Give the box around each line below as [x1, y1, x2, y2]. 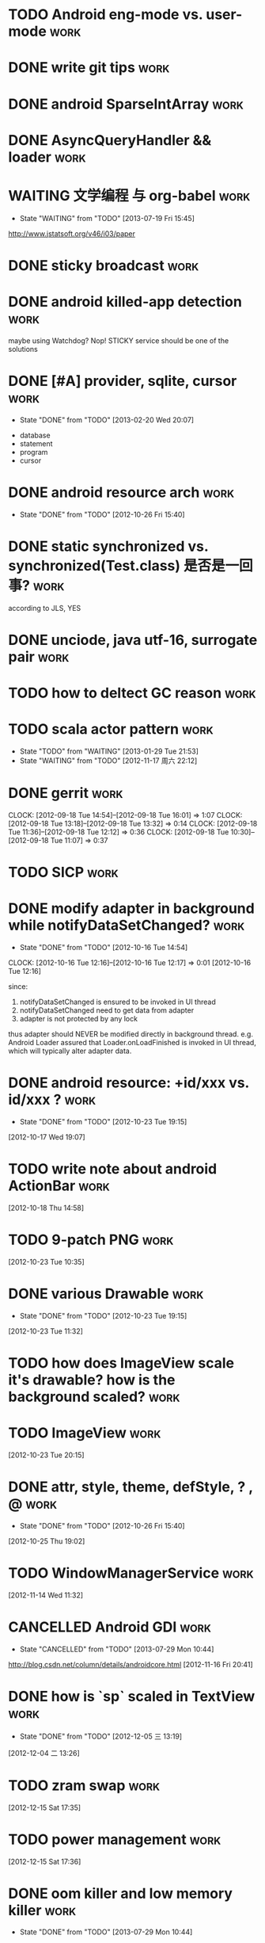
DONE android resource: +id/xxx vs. [8, 1074, 249, 1092]
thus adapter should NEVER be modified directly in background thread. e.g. [8, 1029, 253, 1039]
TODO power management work [8, 1830, 221, 1848]
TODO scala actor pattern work [8, 720, 214, 739]
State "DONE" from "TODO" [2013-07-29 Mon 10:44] [19, 1927, 193, 1937]
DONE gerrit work [8, 784, 123, 802]
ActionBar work [8, 1177, 111, 1195]
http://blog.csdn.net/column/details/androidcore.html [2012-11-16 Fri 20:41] [8, 1659, 253, 1669]
